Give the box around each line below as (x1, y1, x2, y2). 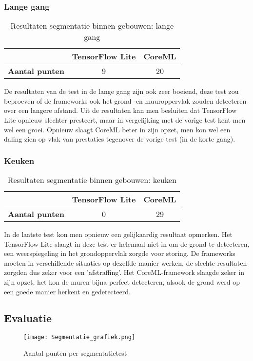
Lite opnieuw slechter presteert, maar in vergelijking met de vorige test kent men (4, 115, 246, 125)
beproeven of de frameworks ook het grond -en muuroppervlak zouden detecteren (4, 95, 247, 106)
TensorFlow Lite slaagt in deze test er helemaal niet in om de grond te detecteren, (4, 238, 250, 249)
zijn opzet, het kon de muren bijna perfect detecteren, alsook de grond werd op (4, 276, 240, 287)
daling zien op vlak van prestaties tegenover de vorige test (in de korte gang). (4, 134, 235, 144)
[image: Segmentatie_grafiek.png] (23, 334, 136, 341)
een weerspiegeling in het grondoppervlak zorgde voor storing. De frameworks (4, 248, 235, 258)
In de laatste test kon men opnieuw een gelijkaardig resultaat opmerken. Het (4, 229, 233, 239)
